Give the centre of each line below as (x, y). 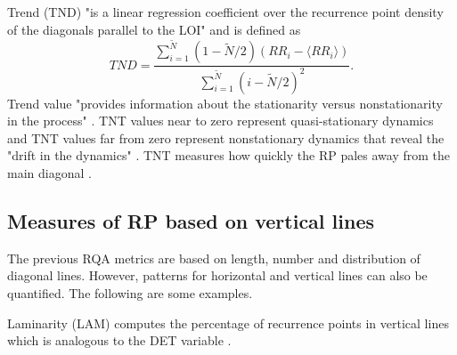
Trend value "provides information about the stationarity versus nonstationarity (225, 103)
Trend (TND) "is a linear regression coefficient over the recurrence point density (225, 12)
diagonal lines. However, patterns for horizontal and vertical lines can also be (217, 275)
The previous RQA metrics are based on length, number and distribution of (214, 258)
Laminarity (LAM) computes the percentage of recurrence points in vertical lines (228, 323)
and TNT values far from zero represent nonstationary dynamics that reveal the (226, 137)
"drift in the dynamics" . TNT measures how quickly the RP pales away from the (228, 155)
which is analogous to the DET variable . (119, 340)
